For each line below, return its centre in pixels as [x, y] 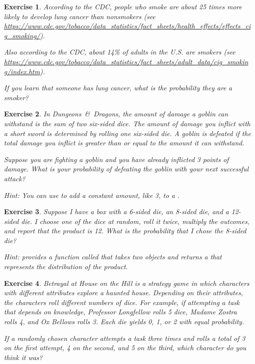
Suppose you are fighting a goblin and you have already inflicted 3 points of [116, 159]
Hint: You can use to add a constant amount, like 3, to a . [92, 195]
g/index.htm [22, 71]
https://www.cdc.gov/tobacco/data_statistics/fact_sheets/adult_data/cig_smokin [126, 61]
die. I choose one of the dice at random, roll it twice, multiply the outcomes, [135, 221]
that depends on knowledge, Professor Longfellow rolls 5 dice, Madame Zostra [120, 312]
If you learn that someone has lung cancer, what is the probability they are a [118, 88]
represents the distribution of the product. [66, 266]
